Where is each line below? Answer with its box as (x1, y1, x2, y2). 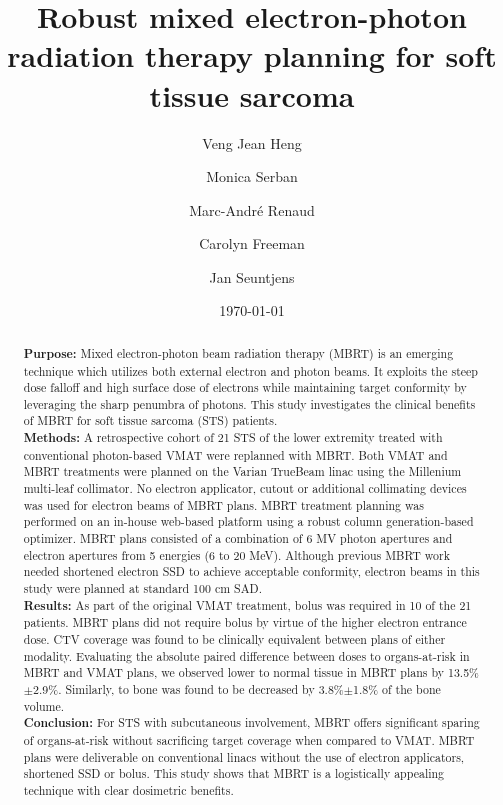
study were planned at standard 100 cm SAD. (23, 580, 262, 597)
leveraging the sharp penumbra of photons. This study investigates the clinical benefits (23, 395, 476, 412)
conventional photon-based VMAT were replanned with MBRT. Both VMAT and (23, 446, 448, 463)
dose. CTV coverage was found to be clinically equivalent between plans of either (23, 631, 446, 648)
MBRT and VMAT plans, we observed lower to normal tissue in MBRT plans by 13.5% (23, 664, 480, 681)
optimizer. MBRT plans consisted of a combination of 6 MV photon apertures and (23, 530, 453, 547)
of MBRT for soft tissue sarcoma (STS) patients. (23, 412, 278, 429)
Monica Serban (206, 166, 298, 187)
